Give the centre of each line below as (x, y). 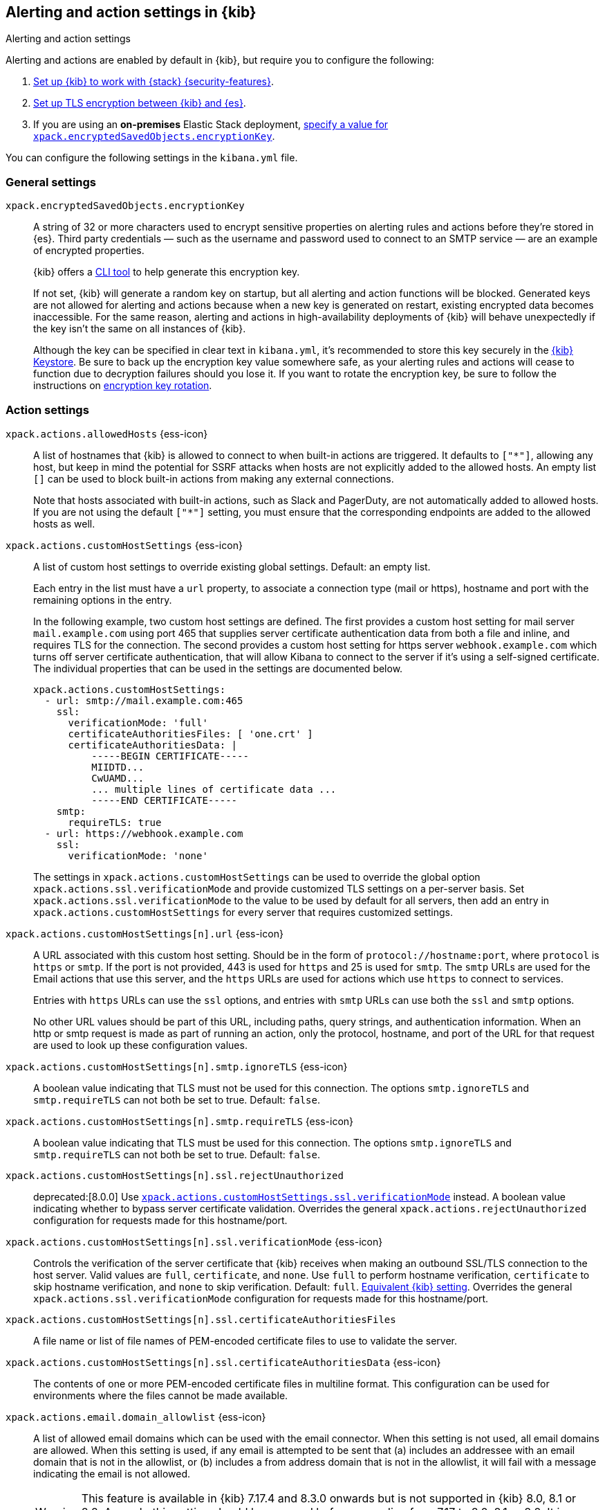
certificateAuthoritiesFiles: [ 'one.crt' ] (190, 734)
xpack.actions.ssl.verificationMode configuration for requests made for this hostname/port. (261, 1298)
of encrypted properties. (89, 251)
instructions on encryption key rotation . (123, 386)
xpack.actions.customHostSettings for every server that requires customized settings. (243, 912)
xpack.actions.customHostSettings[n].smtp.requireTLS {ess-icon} (180, 1121)
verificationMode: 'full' (138, 722)
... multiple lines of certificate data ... (214, 789)
